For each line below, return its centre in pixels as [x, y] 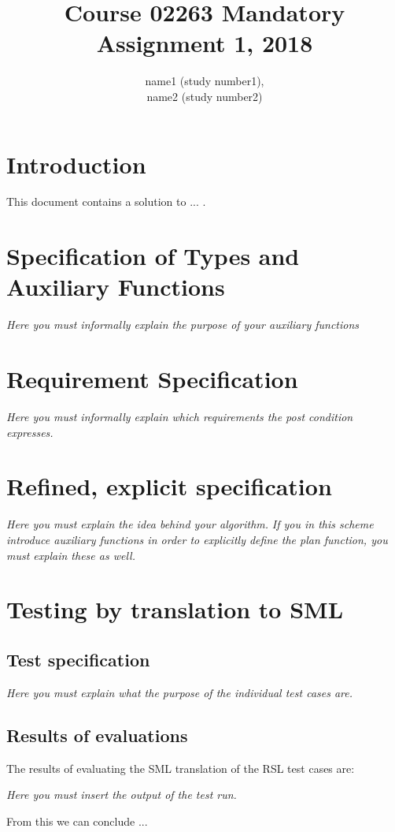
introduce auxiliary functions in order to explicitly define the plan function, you [197, 539]
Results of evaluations [97, 735]
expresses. [30, 432]
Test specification [78, 659]
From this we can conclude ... [77, 821]
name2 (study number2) [205, 96]
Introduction [76, 164]
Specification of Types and [153, 256]
